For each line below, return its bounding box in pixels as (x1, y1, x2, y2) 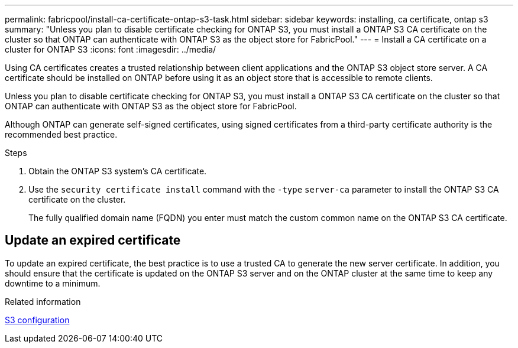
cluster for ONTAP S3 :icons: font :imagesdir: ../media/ (5, 44, 216, 54)
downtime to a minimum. (5, 278, 101, 288)
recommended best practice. (5, 129, 118, 139)
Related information (5, 296, 81, 307)
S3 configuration (5, 314, 70, 325)
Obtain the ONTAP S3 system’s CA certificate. (28, 166, 207, 176)
